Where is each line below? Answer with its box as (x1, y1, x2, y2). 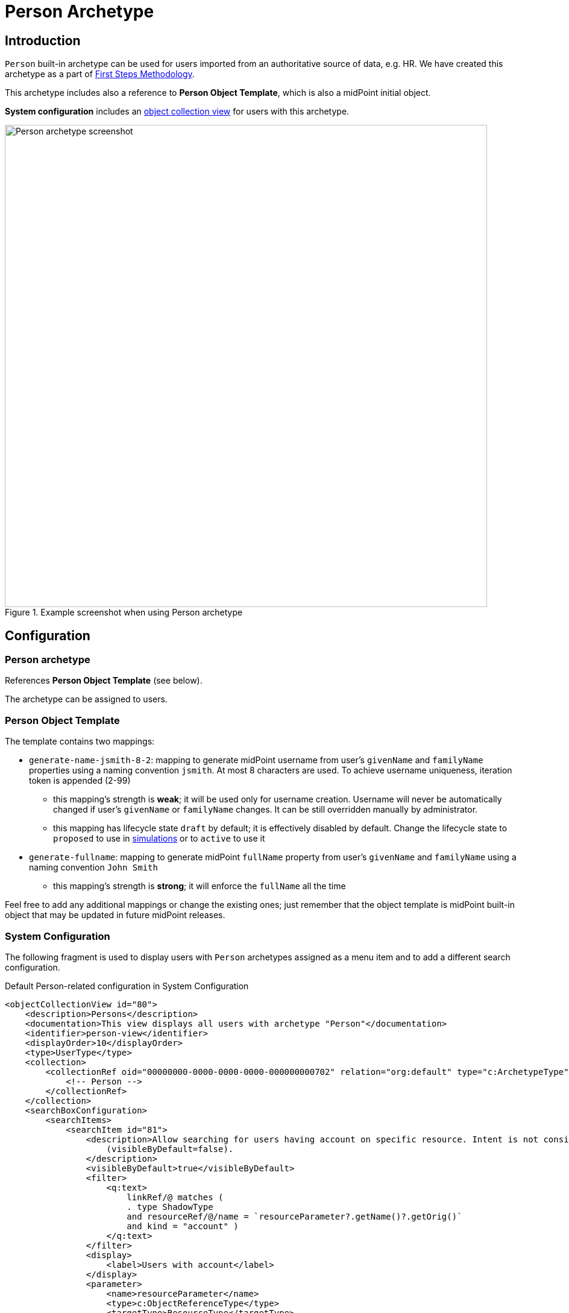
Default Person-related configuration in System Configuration (5, 980, 249, 991)
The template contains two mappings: (5, 736, 155, 747)
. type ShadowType (127, 1201, 213, 1212)
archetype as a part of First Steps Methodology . (5, 69, 195, 80)
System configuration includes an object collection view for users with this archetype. (5, 106, 350, 117)
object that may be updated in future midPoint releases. (5, 910, 225, 921)
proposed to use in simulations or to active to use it (53, 833, 265, 844)
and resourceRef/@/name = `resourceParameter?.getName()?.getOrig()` (127, 1211, 462, 1221)
